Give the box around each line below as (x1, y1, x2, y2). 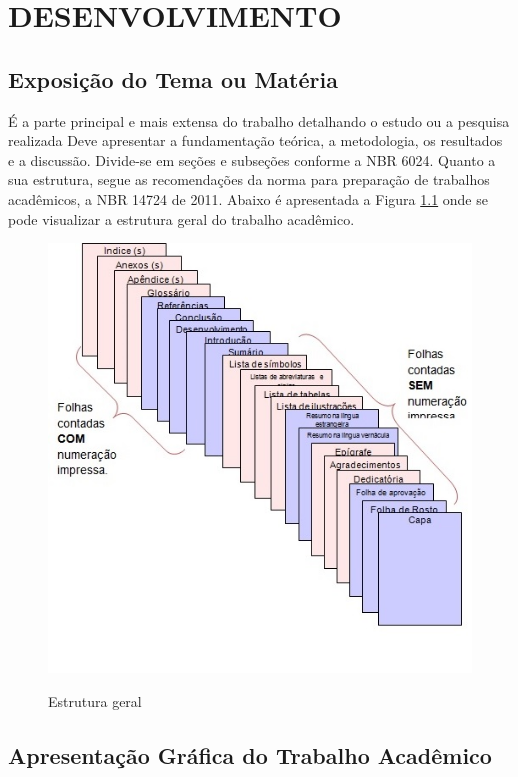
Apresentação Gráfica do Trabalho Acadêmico (8, 739, 492, 770)
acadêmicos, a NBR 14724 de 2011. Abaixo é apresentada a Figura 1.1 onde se (8, 188, 488, 209)
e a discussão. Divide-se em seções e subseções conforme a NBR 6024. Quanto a (8, 149, 496, 170)
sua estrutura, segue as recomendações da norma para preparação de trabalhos (8, 169, 490, 190)
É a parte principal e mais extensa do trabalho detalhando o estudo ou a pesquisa (8, 110, 510, 131)
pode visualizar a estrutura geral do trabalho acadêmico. (8, 208, 355, 229)
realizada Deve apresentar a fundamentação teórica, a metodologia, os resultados (8, 130, 503, 151)
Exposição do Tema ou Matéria (8, 63, 338, 94)
